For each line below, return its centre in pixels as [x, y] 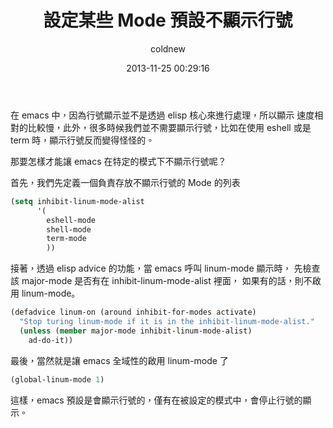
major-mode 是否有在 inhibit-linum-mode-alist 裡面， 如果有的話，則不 [167, 281]
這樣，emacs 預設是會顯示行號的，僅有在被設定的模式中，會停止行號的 [156, 400]
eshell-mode [71, 220]
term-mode [66, 239]
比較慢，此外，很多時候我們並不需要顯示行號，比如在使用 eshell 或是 [169, 127]
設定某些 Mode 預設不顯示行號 [168, 20]
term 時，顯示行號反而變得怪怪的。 [82, 140]
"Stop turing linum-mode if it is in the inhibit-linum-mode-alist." [167, 322]
